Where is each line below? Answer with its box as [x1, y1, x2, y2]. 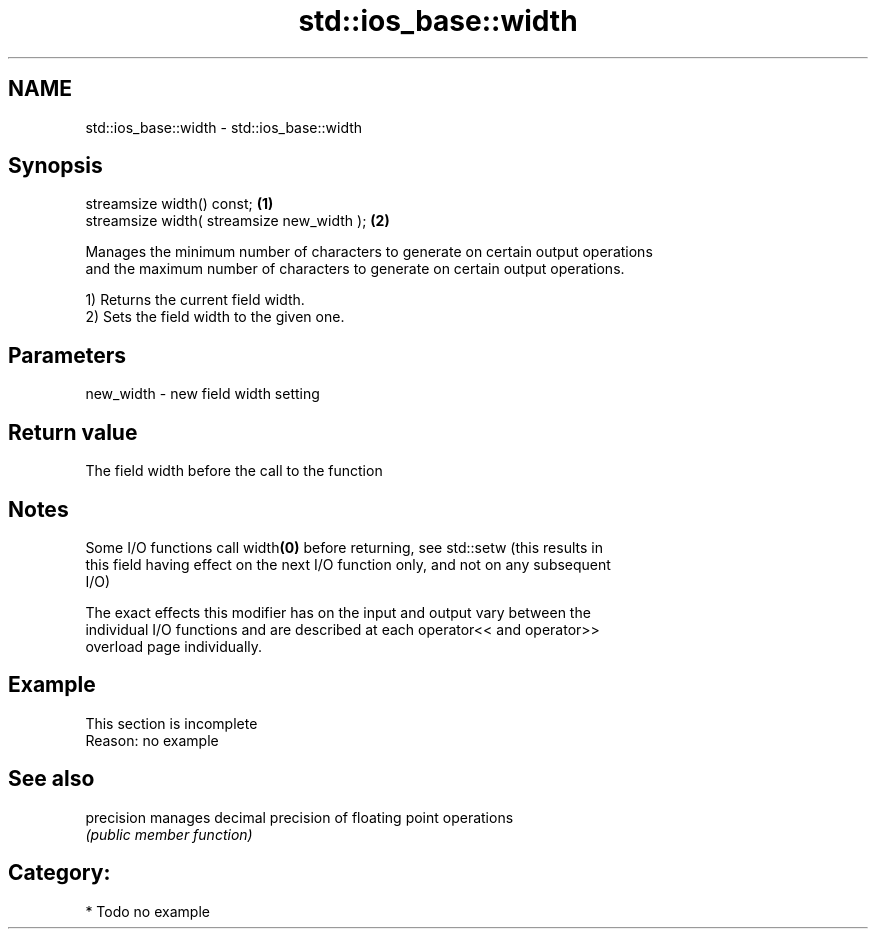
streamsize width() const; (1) [85, 195, 274, 213]
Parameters [8, 342, 126, 368]
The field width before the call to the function [85, 462, 383, 480]
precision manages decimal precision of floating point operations [85, 808, 514, 826]
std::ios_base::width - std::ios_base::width [85, 118, 363, 136]
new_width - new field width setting [85, 385, 320, 403]
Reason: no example [85, 731, 219, 749]
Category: [8, 860, 111, 886]
